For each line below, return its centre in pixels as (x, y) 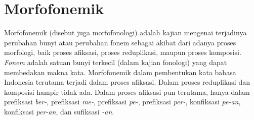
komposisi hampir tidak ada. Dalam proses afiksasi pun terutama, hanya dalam (127, 92)
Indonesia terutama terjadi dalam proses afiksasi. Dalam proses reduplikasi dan (127, 82)
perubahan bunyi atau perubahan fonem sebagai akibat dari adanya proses (120, 42)
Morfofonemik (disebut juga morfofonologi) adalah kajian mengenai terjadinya (125, 33)
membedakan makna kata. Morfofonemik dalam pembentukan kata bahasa (120, 72)
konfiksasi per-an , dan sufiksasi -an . (59, 111)
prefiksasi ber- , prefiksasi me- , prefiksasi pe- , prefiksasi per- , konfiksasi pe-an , (122, 102)
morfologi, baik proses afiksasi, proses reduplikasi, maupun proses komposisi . (123, 52)
